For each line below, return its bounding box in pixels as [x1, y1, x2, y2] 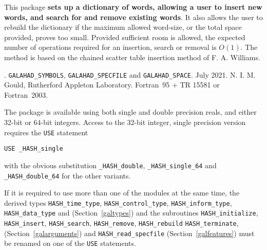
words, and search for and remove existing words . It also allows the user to [4, 11, 263, 22]
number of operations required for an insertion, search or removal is [4, 42, 217, 52]
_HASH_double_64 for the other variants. [4, 170, 131, 181]
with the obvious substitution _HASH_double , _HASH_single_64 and [4, 159, 217, 170]
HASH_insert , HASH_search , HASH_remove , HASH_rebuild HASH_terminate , [4, 218, 239, 228]
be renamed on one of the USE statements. [4, 238, 136, 248]
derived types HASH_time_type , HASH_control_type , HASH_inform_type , [4, 197, 232, 208]
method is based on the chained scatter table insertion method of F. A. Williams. [4, 51, 260, 62]
